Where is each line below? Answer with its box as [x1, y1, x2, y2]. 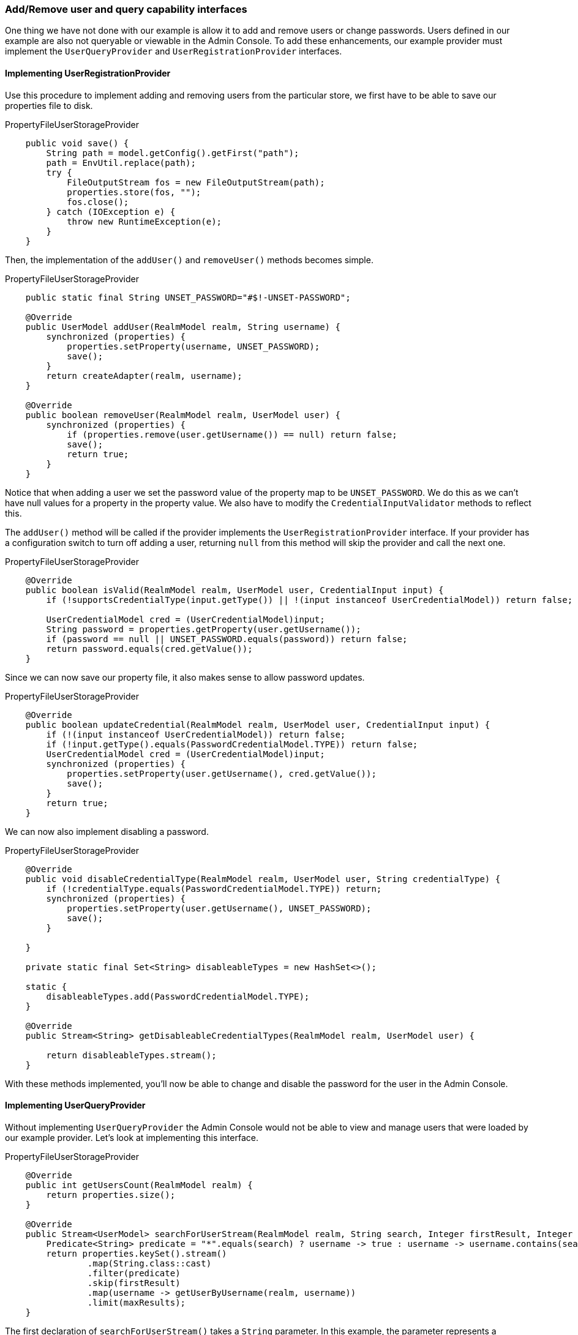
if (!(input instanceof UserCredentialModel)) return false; [46, 729, 346, 739]
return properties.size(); [46, 1189, 176, 1200]
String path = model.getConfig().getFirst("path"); [46, 148, 299, 158]
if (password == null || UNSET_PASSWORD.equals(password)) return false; [46, 634, 408, 644]
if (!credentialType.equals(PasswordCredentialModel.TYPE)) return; [46, 883, 382, 894]
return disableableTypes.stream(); [46, 1050, 217, 1060]
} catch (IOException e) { [46, 206, 176, 217]
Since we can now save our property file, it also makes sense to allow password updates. [5, 671, 365, 682]
